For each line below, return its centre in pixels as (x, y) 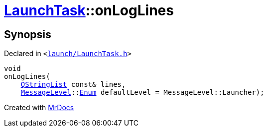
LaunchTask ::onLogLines (89, 10)
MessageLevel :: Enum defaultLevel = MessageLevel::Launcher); (142, 93)
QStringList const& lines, (73, 85)
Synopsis (28, 34)
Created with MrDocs (39, 108)
